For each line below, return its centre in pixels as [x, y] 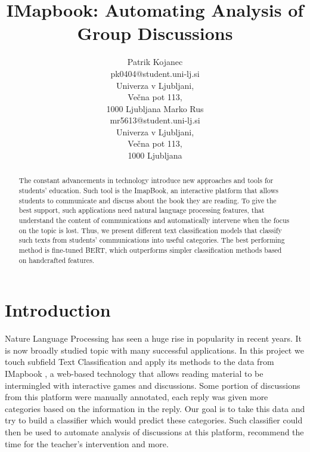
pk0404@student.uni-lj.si [155, 73]
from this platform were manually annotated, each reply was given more [137, 397]
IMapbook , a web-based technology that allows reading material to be [134, 374]
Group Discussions [155, 33]
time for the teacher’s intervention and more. [87, 443]
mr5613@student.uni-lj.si [155, 120]
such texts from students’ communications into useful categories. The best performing [152, 240]
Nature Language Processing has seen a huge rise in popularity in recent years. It [154, 338]
